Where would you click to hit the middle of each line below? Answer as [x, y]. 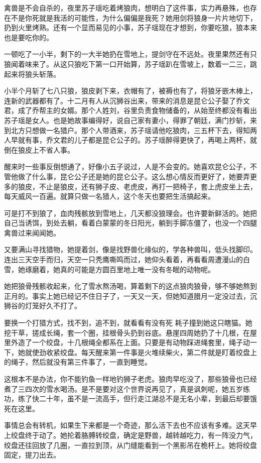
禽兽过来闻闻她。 [32, 232]
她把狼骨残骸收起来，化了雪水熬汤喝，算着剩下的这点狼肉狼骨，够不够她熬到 [130, 286]
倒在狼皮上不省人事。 [39, 149]
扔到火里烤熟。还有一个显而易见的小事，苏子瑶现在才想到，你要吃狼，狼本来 [130, 27]
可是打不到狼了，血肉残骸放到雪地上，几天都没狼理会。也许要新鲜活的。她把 [130, 213]
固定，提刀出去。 [32, 455]
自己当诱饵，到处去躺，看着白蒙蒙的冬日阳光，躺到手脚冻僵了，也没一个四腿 [130, 223]
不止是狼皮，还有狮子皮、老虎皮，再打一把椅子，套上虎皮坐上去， [148, 186]
